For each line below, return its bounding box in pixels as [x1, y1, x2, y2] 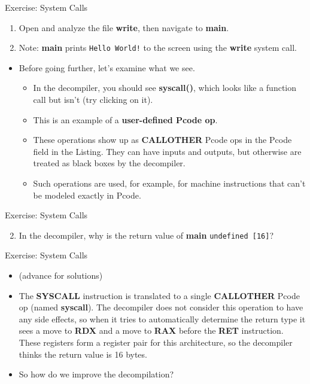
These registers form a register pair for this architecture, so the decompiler [19, 336, 293, 348]
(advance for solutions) [19, 269, 103, 282]
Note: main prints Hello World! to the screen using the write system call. [19, 41, 297, 54]
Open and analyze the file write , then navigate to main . [19, 21, 229, 33]
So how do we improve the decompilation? [19, 368, 174, 380]
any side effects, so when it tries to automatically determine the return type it [19, 312, 306, 325]
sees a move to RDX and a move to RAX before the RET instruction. [19, 324, 284, 337]
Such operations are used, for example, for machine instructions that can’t [33, 177, 306, 189]
